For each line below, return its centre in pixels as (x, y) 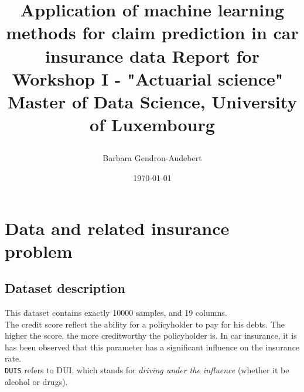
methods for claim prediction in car (152, 33)
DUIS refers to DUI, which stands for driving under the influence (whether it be (147, 370)
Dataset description (65, 288)
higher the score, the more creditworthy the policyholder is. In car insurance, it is (151, 335)
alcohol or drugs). (36, 381)
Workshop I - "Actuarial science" (148, 78)
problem (39, 250)
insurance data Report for (152, 55)
